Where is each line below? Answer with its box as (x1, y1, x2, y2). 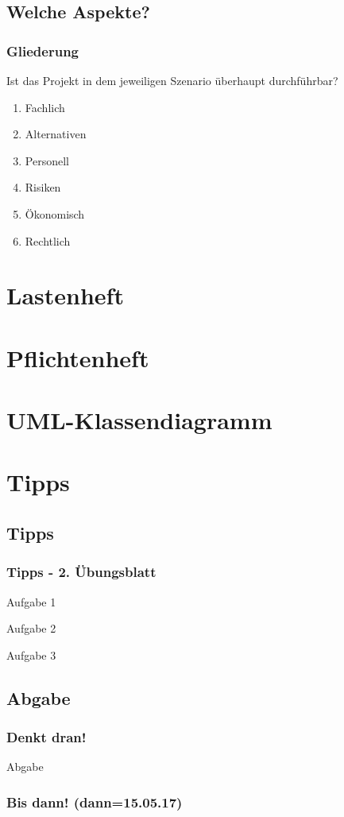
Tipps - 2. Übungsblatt (6, 562, 157, 582)
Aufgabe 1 (6, 593, 56, 610)
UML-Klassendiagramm (6, 404, 272, 436)
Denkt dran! (6, 727, 87, 747)
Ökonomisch (25, 205, 85, 222)
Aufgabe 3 (6, 646, 56, 663)
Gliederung (6, 41, 79, 60)
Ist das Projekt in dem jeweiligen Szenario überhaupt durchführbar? (6, 72, 338, 88)
